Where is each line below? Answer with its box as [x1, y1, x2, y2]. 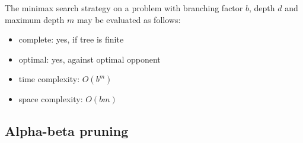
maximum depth [5, 13, 65, 25]
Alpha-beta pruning [5, 122, 129, 140]
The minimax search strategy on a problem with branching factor [5, 2, 243, 14]
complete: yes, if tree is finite [18, 33, 124, 45]
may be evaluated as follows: [76, 13, 181, 25]
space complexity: [18, 93, 83, 105]
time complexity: [18, 73, 80, 85]
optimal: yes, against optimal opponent [18, 53, 161, 65]
